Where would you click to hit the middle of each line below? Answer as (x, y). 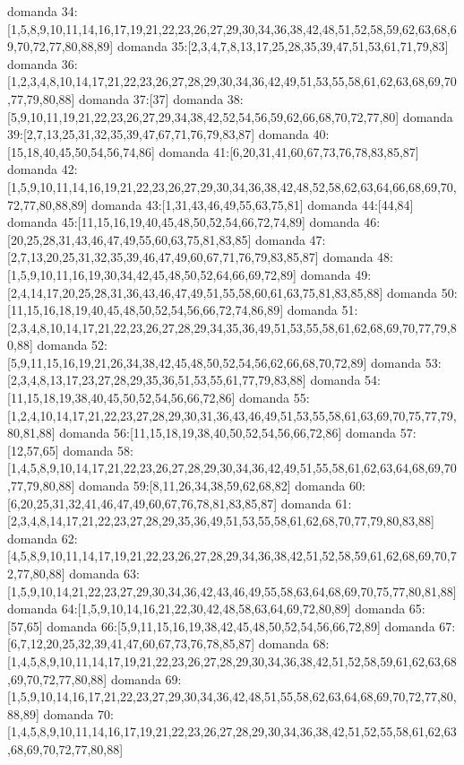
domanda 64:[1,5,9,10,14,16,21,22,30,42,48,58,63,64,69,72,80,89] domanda (206, 609)
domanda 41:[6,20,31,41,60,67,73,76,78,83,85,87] (289, 151)
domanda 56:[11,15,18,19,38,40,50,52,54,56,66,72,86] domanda (228, 433)
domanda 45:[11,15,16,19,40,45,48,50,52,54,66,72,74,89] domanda (184, 222)
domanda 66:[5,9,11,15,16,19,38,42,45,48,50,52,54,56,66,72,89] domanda (241, 626)
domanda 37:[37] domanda (151, 98)
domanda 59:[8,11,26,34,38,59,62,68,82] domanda (212, 486)
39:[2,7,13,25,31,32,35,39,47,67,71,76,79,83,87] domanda (158, 134)
